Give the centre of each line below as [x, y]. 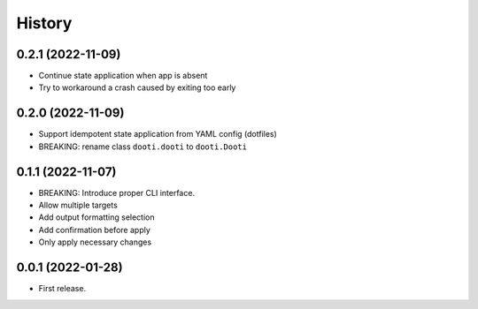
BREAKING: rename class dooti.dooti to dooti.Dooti [143, 147]
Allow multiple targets [78, 205]
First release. [62, 289]
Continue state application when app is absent [123, 76]
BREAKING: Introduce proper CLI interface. [116, 192]
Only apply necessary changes [95, 242]
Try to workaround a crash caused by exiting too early [137, 87]
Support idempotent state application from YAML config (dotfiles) [158, 134]
